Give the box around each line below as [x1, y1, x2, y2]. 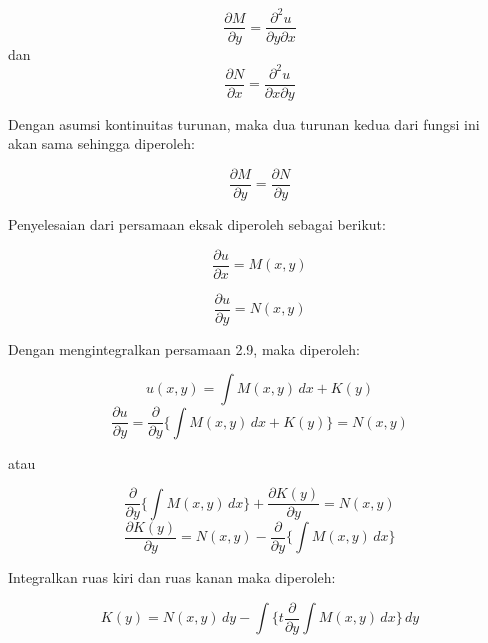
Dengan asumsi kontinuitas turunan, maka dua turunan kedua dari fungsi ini [8, 113, 480, 134]
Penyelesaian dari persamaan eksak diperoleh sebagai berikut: [8, 213, 386, 234]
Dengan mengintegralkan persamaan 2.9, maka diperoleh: [8, 338, 360, 359]
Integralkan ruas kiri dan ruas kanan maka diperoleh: [8, 567, 336, 588]
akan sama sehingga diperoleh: [8, 133, 195, 154]
